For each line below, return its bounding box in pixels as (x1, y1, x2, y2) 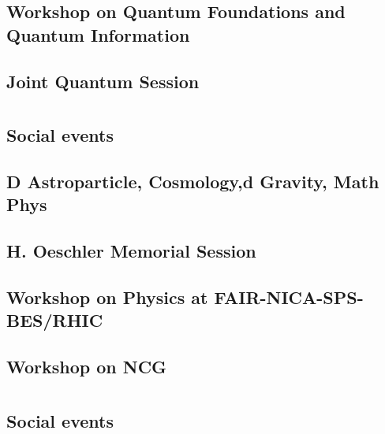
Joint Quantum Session (6, 69, 200, 93)
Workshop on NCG (6, 354, 167, 379)
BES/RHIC (6, 308, 103, 332)
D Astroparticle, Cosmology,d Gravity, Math (6, 169, 379, 193)
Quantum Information (6, 22, 190, 46)
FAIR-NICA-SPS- (214, 284, 364, 309)
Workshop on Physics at (6, 284, 208, 309)
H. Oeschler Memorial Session (6, 239, 256, 263)
